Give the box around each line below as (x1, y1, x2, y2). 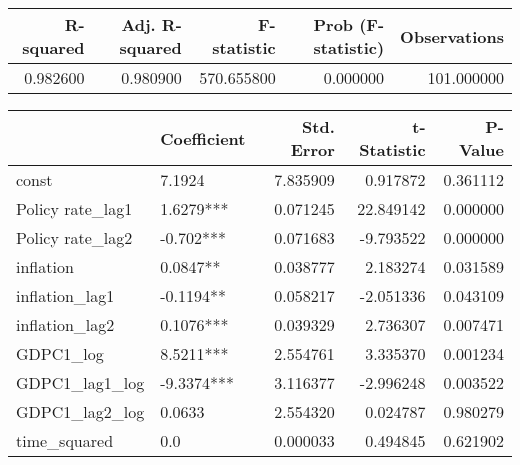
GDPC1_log (16, 342, 104, 365)
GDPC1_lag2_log (16, 400, 145, 423)
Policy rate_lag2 (16, 226, 133, 249)
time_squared (16, 429, 114, 452)
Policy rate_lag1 (16, 197, 133, 220)
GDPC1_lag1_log (16, 371, 145, 394)
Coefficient (160, 126, 246, 150)
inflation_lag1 (16, 284, 115, 307)
